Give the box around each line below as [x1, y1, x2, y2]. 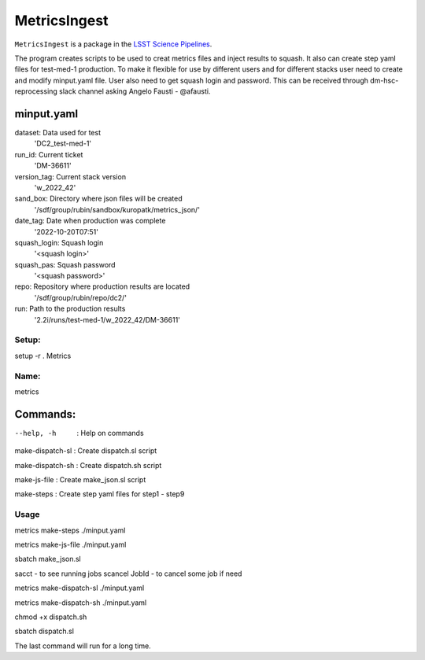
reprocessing [14, 87, 58, 96]
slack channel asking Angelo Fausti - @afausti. [59, 87, 211, 96]
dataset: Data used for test [14, 128, 102, 138]
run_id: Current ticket [14, 149, 83, 159]
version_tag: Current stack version [14, 171, 126, 181]
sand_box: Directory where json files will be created [14, 194, 183, 204]
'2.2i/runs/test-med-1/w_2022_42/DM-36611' [34, 315, 181, 324]
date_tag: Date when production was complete [14, 216, 166, 226]
